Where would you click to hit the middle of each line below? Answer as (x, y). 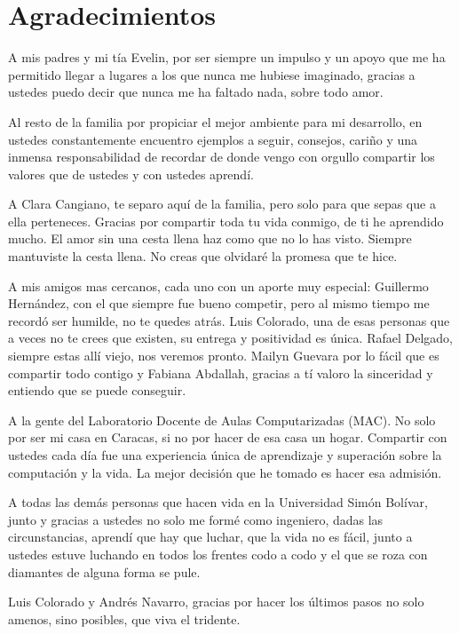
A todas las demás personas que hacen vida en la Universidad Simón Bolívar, (218, 502)
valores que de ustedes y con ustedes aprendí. (131, 174)
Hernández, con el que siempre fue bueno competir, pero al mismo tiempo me (219, 303)
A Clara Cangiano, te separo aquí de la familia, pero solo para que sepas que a (222, 204)
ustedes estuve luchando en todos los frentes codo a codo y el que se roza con (218, 554)
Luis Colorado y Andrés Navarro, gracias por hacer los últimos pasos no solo (216, 602)
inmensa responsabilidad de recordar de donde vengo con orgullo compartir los (222, 157)
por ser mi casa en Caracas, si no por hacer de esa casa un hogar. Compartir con (228, 437)
